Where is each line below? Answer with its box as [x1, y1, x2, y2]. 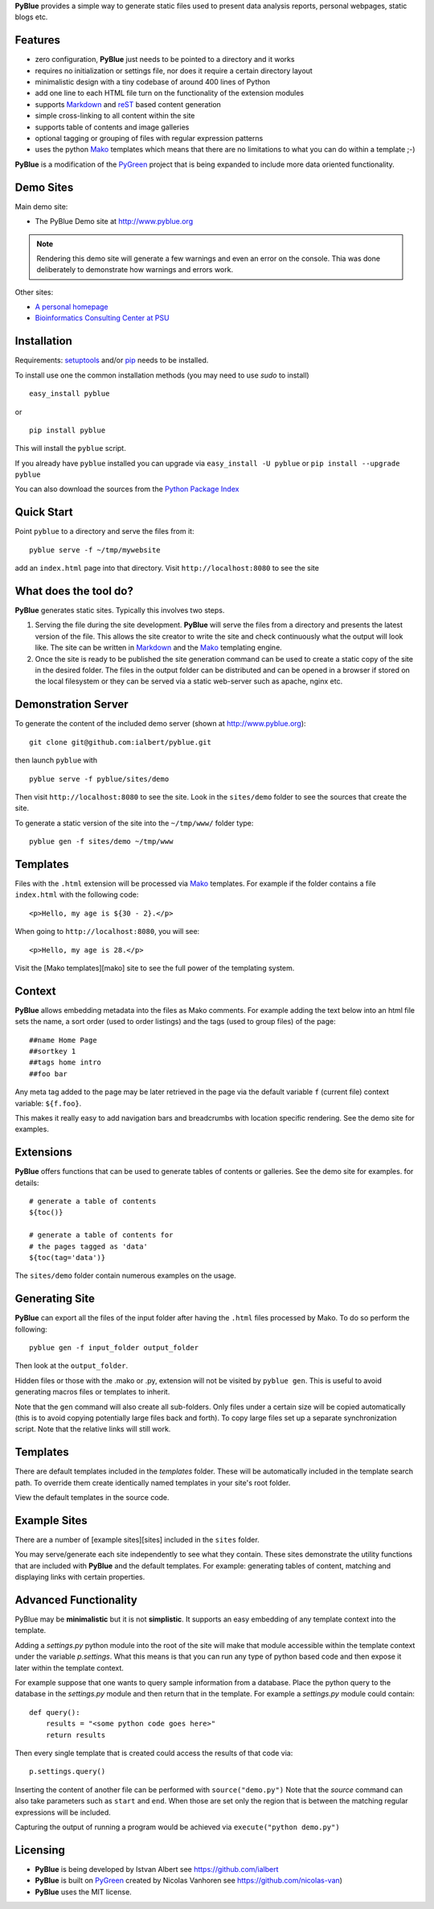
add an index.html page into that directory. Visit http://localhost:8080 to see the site [14, 564, 319, 573]
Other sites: [14, 287, 54, 297]
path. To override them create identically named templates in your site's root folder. [14, 1477, 291, 1487]
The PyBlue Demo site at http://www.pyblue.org [35, 217, 193, 226]
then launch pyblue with [14, 755, 98, 765]
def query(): [29, 1708, 80, 1717]
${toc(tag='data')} [29, 1253, 106, 1262]
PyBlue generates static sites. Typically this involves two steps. [14, 605, 225, 615]
